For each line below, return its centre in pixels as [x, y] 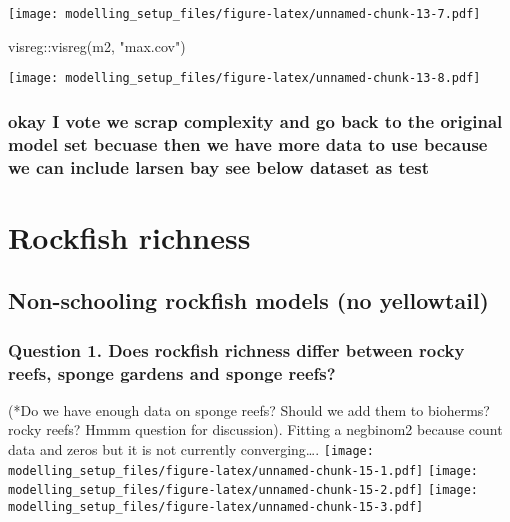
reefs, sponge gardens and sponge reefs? [172, 372]
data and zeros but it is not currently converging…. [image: [191, 449]
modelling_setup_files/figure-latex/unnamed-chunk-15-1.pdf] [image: [243, 470]
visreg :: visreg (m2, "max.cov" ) [97, 45]
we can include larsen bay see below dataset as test [219, 166]
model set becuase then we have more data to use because [248, 143]
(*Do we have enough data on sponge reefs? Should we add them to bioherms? [249, 409]
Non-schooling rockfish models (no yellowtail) [248, 300]
